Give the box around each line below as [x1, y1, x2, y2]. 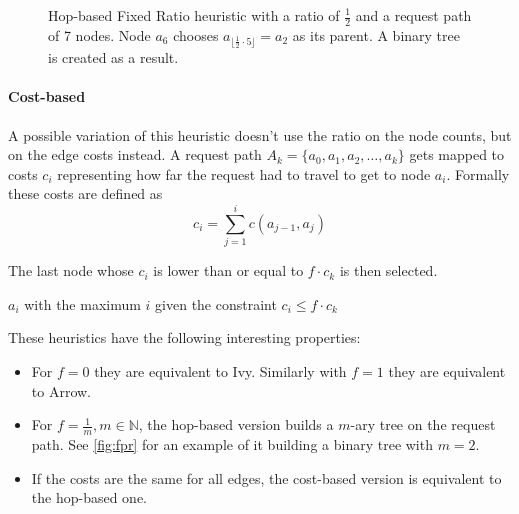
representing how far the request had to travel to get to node [57, 163, 431, 184]
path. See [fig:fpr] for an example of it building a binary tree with [31, 433, 433, 454]
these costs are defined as [8, 183, 163, 204]
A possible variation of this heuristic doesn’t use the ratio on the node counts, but [8, 124, 512, 145]
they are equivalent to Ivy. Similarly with [94, 360, 347, 381]
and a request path [355, 5, 472, 25]
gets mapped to [409, 144, 505, 165]
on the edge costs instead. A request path [8, 144, 262, 165]
